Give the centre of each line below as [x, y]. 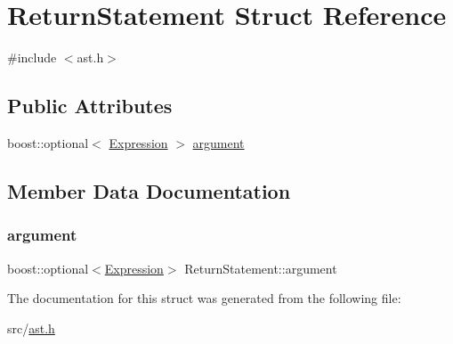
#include [32, 57]
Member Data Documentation [149, 190]
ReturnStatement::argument [261, 268]
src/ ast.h [31, 328]
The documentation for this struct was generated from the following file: [204, 298]
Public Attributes [90, 106]
